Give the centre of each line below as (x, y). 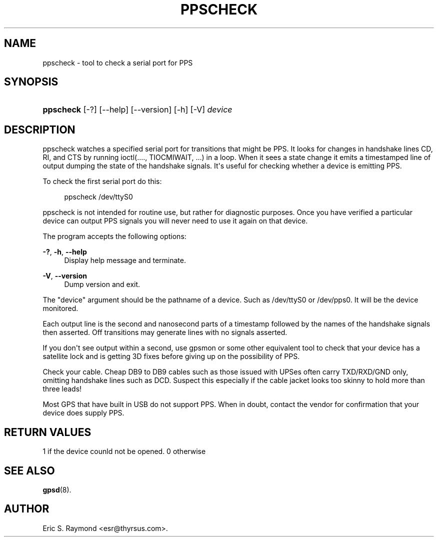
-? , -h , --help (65, 252)
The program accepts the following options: (114, 236)
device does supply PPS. (83, 413)
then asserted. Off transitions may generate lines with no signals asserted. (165, 332)
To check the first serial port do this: (102, 181)
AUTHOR (27, 509)
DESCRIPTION (40, 129)
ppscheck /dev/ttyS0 (98, 197)
